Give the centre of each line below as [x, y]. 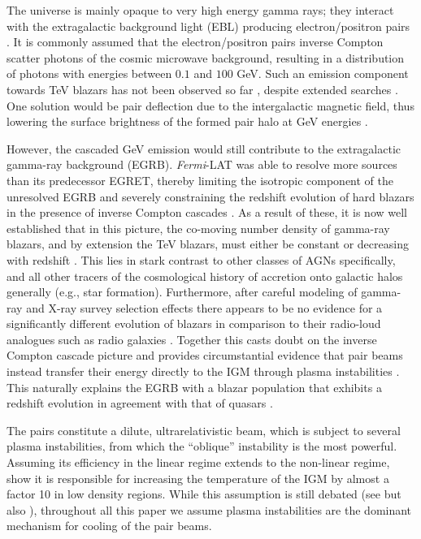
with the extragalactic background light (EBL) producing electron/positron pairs [208, 26]
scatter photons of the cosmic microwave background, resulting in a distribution [206, 57]
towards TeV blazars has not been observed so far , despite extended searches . [202, 89]
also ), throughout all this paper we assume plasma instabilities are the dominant [209, 509]
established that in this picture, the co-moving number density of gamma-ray [198, 228]
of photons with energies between [89, 73]
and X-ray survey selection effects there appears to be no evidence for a [204, 307]
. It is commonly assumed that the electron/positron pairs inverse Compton [195, 42]
